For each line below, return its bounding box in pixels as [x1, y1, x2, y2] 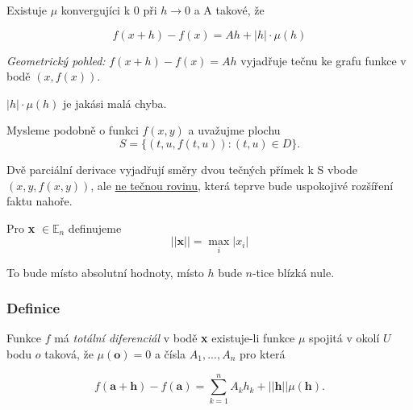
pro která [239, 345, 286, 362]
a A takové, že [194, 2, 265, 18]
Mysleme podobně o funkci [6, 122, 139, 139]
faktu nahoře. [6, 193, 73, 209]
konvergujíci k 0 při [60, 2, 157, 18]
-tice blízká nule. [252, 263, 335, 280]
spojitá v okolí [309, 329, 380, 346]
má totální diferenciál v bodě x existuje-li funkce [54, 329, 295, 346]
